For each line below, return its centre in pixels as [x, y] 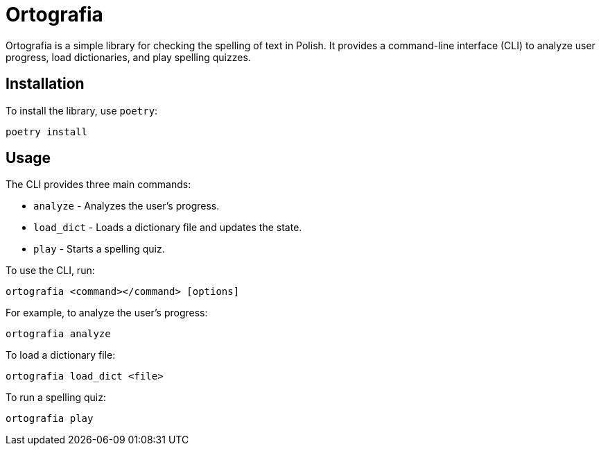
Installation [45, 84]
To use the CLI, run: [50, 271]
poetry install [47, 131]
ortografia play [50, 419]
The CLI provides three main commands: [98, 185]
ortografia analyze [58, 334]
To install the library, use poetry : [82, 110]
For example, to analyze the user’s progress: [107, 313]
